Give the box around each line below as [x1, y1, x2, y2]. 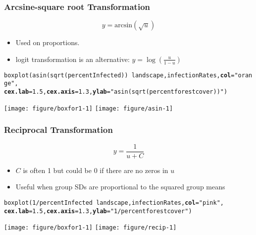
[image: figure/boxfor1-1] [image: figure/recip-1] [4, 224, 177, 232]
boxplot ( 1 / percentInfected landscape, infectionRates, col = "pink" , [4, 199, 224, 206]
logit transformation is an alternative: [15, 54, 130, 64]
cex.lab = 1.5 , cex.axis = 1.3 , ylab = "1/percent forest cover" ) [4, 207, 192, 215]
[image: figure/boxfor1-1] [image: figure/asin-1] [4, 105, 173, 112]
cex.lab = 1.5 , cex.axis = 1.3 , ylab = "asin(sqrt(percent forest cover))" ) [4, 88, 228, 96]
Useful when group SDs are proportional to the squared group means [15, 181, 225, 192]
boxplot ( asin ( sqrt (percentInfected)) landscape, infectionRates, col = [4, 71, 235, 79]
